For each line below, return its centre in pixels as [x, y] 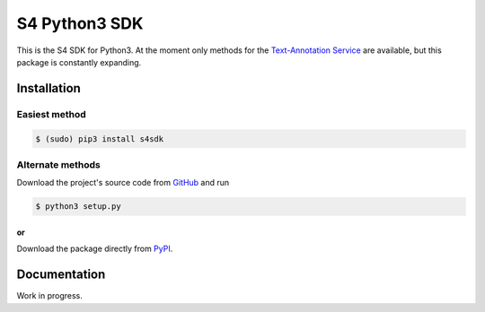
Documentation [61, 275]
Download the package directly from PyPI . [95, 249]
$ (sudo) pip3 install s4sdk [100, 139]
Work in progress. [49, 296]
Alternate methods [58, 164]
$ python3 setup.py [78, 207]
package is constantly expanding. [79, 62]
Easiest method [52, 114]
